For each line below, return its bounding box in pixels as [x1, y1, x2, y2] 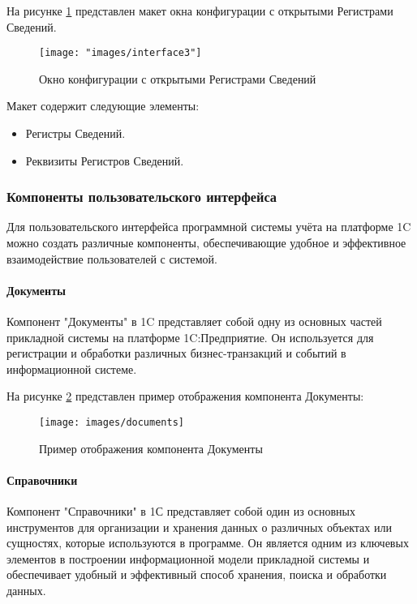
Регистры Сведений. [25, 125, 126, 142]
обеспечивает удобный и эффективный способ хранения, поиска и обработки [6, 566, 387, 583]
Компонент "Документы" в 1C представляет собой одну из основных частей [6, 313, 382, 330]
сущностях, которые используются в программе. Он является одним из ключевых [6, 534, 409, 551]
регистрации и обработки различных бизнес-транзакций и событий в [6, 345, 346, 362]
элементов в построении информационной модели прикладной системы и [6, 550, 370, 567]
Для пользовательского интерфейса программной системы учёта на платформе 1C [6, 218, 411, 235]
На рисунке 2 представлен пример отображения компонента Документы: [6, 388, 364, 405]
